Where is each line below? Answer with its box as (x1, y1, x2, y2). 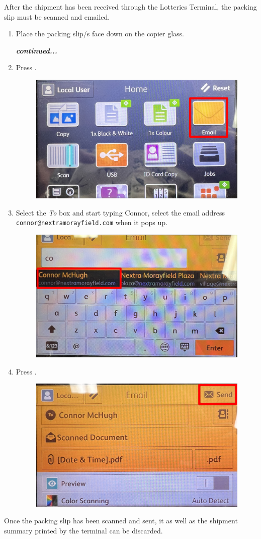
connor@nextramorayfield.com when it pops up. (16, 217, 167, 228)
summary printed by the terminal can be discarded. (4, 525, 163, 535)
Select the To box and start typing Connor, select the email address (16, 207, 225, 218)
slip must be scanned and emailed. (4, 11, 110, 22)
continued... (16, 45, 57, 56)
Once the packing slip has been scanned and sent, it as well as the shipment (4, 515, 238, 526)
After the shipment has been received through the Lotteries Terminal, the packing (4, 2, 257, 12)
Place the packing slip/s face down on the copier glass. (16, 28, 184, 39)
